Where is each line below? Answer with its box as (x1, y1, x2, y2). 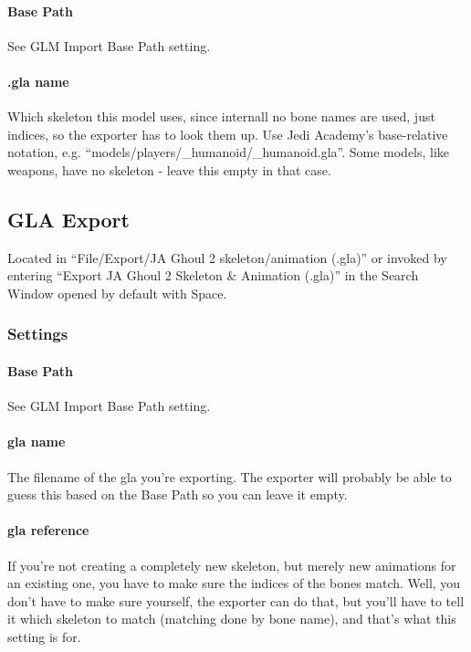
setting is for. (7, 626, 81, 646)
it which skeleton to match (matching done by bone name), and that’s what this (7, 609, 456, 628)
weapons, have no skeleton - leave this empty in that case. (7, 160, 331, 179)
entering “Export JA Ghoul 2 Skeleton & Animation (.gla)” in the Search (7, 266, 419, 285)
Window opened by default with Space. (7, 283, 227, 302)
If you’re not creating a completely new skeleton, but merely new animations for (7, 555, 456, 574)
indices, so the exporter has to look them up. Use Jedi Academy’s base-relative (7, 124, 448, 143)
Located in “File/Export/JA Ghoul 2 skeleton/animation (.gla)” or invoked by (7, 247, 447, 267)
